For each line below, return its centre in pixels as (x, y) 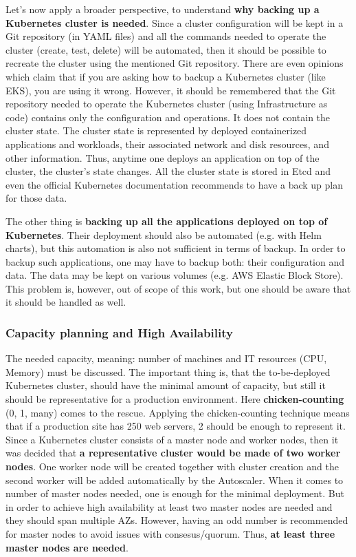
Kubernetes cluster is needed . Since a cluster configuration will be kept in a (175, 22)
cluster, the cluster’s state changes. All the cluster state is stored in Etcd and (168, 171)
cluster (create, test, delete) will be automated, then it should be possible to (166, 49)
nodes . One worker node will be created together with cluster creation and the (172, 466)
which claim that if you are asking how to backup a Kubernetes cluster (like (166, 76)
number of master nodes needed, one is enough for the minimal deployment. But (175, 493)
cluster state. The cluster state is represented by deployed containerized (156, 130)
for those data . (36, 198)
